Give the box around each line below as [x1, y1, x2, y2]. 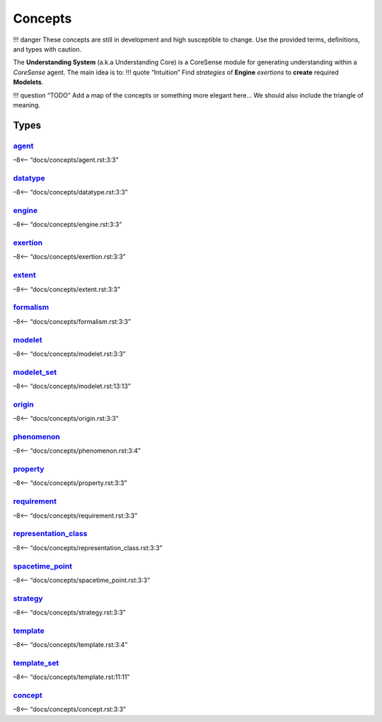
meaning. [13, 100, 40, 109]
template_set [13, 658, 59, 668]
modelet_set [13, 367, 57, 377]
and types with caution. [13, 45, 82, 53]
